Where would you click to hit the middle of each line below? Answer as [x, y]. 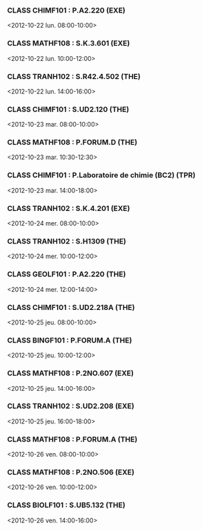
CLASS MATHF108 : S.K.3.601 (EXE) [69, 44]
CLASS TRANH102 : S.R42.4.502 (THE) [74, 76]
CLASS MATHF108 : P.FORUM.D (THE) [72, 143]
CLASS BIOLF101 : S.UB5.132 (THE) [66, 505]
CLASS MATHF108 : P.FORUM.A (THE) [72, 439]
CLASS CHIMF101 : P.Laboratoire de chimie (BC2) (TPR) [101, 175]
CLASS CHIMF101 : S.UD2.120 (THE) [68, 109]
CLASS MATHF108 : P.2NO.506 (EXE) [71, 473]
